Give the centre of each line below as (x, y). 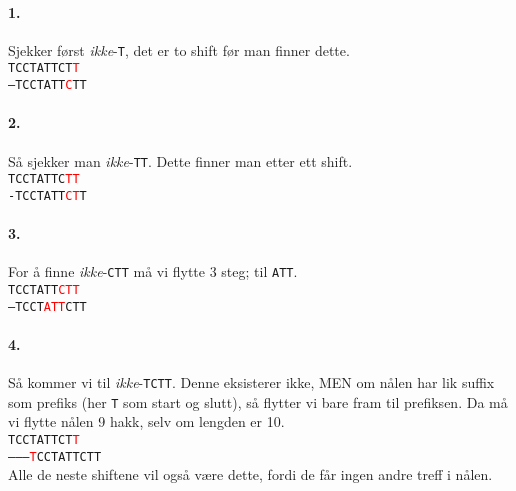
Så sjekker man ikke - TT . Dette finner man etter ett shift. (180, 160)
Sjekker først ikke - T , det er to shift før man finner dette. (179, 49)
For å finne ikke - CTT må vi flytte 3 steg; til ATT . (153, 271)
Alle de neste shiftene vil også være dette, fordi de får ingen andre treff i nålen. (250, 474)
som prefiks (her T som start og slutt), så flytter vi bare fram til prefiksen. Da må (258, 401)
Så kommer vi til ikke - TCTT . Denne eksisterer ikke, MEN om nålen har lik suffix (251, 382)
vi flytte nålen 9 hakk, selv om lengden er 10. (146, 421)
